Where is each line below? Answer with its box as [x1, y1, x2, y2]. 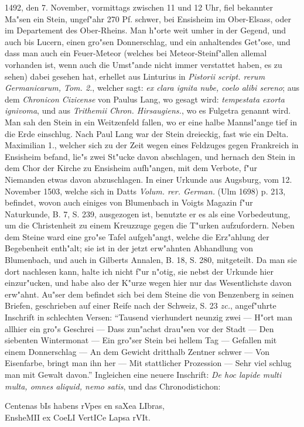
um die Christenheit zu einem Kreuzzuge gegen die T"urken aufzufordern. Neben [5, 219, 295, 231]
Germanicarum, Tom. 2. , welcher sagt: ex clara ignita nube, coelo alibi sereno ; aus [5, 81, 300, 94]
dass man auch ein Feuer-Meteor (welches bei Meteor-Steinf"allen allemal [5, 47, 267, 59]
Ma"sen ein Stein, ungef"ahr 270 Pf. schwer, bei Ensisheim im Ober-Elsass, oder [5, 12, 291, 25]
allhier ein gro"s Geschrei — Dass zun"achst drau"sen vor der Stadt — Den [5, 322, 274, 334]
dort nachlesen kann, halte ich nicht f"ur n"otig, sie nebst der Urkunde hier [5, 265, 274, 277]
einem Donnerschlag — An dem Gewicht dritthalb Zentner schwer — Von [5, 345, 270, 357]
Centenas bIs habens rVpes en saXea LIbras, [5, 399, 165, 412]
